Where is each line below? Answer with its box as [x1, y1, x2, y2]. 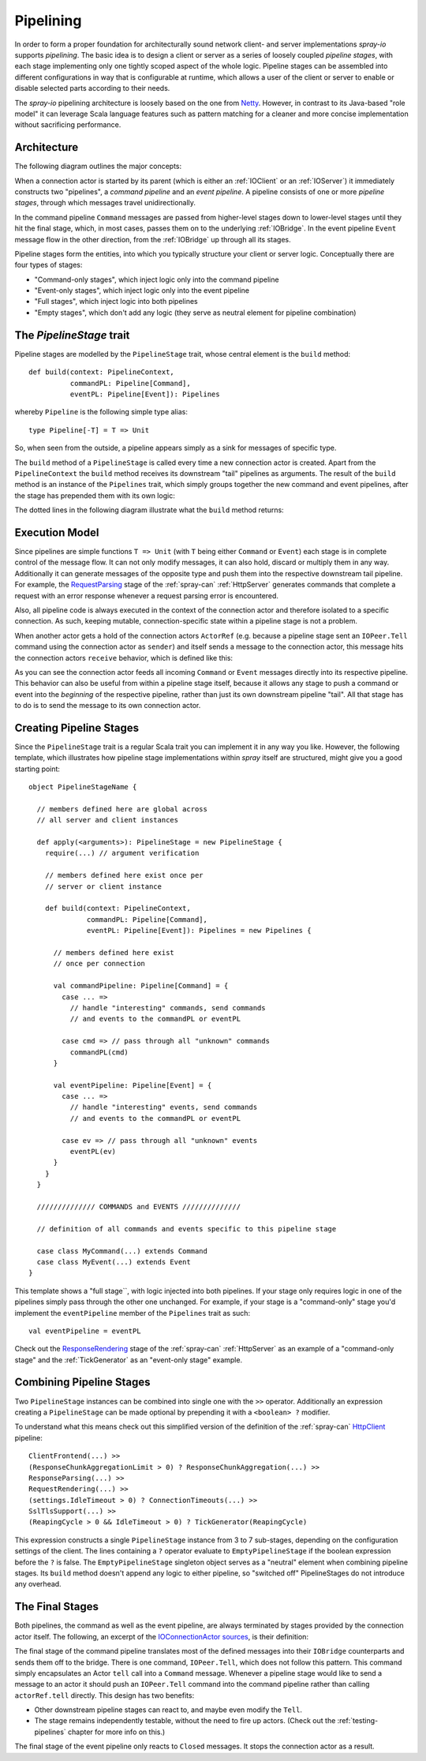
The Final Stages [14, 1600, 99, 1613]
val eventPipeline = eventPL [28, 1326, 141, 1336]
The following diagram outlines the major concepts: [14, 162, 182, 171]
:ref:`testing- [337, 1716, 379, 1725]
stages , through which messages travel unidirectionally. [14, 198, 196, 208]
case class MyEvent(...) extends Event [36, 1257, 191, 1266]
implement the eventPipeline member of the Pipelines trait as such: [14, 1308, 251, 1317]
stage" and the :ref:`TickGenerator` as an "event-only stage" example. [14, 1354, 243, 1365]
